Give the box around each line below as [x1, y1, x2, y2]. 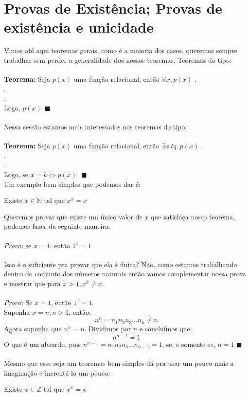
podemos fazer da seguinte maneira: [4, 221, 110, 231]
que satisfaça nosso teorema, [150, 211, 235, 221]
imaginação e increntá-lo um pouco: [4, 367, 110, 378]
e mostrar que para [4, 278, 61, 288]
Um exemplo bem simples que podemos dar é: [4, 179, 141, 189]
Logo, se [4, 169, 29, 180]
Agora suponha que [4, 324, 62, 334]
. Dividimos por [84, 324, 131, 334]
